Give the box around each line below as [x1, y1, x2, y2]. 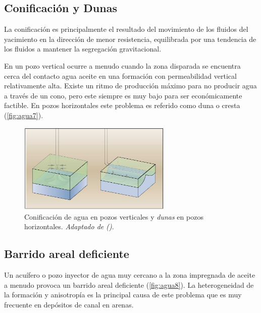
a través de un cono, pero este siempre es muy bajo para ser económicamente [4, 90, 242, 100]
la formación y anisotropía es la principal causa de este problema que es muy [4, 289, 242, 300]
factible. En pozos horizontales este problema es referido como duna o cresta [4, 100, 240, 111]
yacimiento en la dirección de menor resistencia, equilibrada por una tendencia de [4, 33, 256, 44]
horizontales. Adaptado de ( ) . [24, 221, 114, 232]
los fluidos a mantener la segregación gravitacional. [4, 43, 162, 54]
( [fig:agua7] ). [4, 110, 43, 120]
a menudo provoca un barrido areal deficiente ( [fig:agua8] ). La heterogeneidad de [4, 279, 254, 290]
